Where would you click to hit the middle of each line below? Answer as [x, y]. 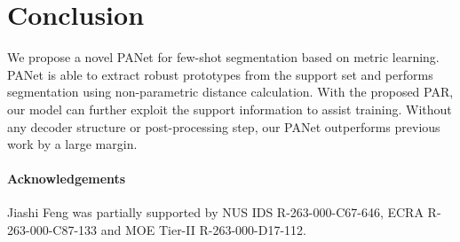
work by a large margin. [72, 144]
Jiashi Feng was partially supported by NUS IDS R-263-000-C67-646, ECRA [215, 212]
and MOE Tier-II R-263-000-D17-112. [203, 230]
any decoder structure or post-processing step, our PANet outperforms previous [224, 126]
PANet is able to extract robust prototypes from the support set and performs [220, 74]
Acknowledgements [67, 179]
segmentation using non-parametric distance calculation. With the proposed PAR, [230, 92]
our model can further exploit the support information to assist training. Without [230, 109]
